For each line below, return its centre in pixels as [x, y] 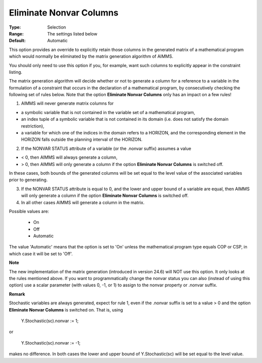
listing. [16, 72]
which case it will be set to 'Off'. [41, 254]
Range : [16, 33]
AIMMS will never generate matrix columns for [67, 103]
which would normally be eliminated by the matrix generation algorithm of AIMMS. [91, 56]
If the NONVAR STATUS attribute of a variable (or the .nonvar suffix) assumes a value [106, 148]
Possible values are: [29, 211]
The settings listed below [72, 33]
